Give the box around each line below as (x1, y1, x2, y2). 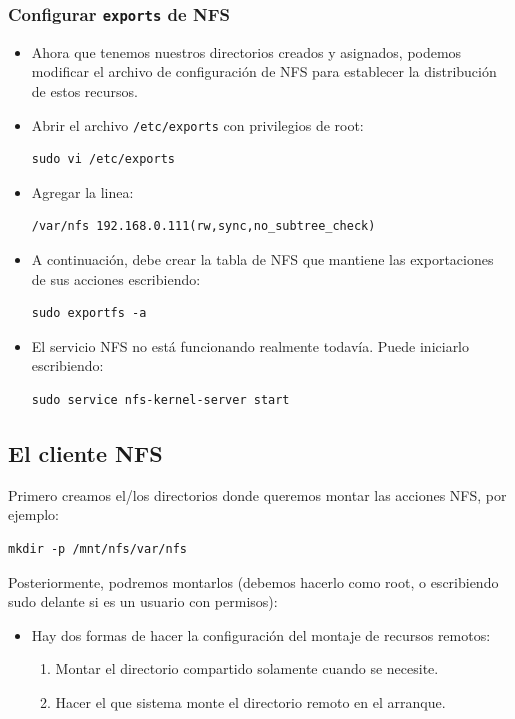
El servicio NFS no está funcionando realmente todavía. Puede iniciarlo (31, 335, 470, 356)
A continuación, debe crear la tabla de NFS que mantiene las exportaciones (31, 249, 494, 269)
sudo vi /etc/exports (31, 152, 175, 167)
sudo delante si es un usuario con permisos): (8, 591, 278, 612)
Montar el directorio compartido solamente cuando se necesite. (55, 658, 439, 679)
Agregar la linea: (31, 181, 134, 202)
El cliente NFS (8, 437, 163, 468)
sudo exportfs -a (31, 306, 147, 321)
